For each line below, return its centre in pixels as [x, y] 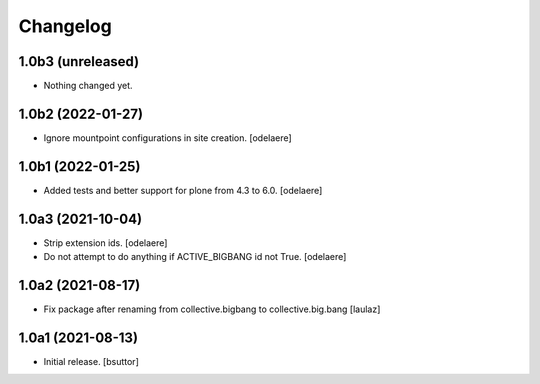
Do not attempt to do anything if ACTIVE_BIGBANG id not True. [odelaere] [195, 257]
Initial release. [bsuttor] [91, 361]
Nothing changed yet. [88, 86]
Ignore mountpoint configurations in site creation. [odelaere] [167, 137]
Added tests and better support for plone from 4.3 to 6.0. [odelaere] [183, 190]
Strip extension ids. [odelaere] [105, 242]
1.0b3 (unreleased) [79, 61]
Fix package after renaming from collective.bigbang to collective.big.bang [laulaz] [212, 309]
